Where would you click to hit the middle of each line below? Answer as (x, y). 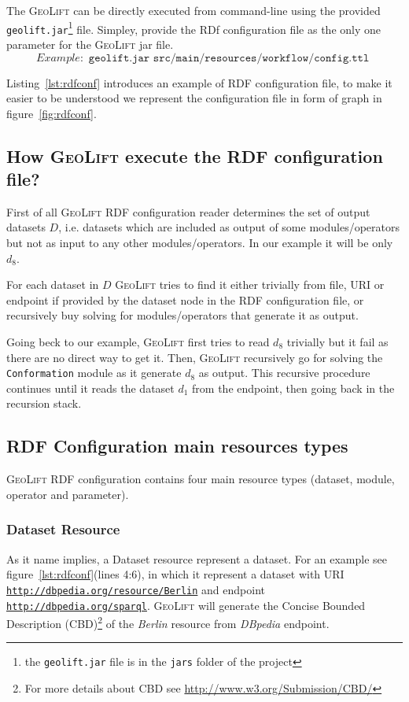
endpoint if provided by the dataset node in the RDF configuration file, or (185, 299)
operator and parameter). (68, 494)
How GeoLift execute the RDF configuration (195, 155)
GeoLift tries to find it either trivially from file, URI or (250, 284)
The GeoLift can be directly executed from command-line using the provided (193, 10)
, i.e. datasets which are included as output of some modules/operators (229, 227)
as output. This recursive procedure (284, 373)
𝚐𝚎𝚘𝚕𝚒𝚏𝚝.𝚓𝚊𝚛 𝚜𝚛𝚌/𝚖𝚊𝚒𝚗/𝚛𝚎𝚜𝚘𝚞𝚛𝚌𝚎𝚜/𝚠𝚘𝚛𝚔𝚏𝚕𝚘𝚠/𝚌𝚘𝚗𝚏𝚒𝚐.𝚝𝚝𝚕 (229, 58)
